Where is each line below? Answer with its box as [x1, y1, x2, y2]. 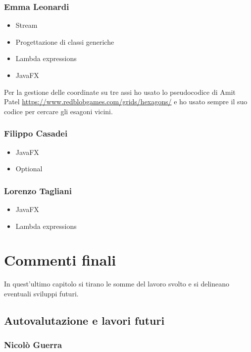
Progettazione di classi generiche [15, 36, 114, 47]
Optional [15, 163, 43, 174]
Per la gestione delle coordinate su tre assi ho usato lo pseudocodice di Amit [4, 86, 236, 97]
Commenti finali [4, 250, 116, 270]
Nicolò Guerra [4, 339, 62, 351]
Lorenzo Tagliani [4, 184, 72, 197]
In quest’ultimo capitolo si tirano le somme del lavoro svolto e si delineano [4, 279, 230, 289]
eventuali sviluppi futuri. [4, 288, 79, 298]
